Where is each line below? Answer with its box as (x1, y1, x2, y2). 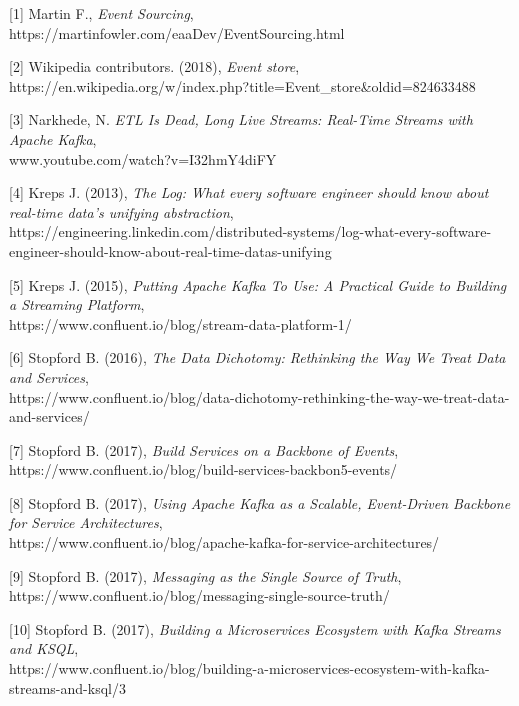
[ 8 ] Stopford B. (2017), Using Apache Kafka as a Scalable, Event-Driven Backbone (9, 492, 511, 513)
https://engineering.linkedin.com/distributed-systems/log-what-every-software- (9, 221, 492, 242)
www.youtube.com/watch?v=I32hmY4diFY (9, 148, 277, 169)
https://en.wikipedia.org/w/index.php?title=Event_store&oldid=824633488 (9, 75, 476, 96)
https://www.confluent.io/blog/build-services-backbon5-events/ (9, 459, 398, 480)
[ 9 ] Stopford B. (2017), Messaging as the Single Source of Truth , (9, 565, 402, 586)
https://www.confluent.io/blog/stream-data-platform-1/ (9, 313, 352, 334)
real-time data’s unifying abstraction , (9, 201, 234, 222)
